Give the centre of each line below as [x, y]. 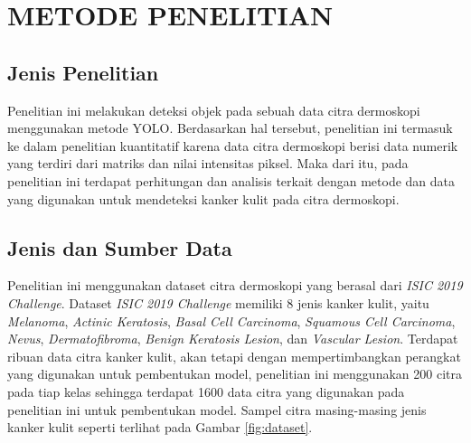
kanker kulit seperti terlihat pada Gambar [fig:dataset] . [160, 427]
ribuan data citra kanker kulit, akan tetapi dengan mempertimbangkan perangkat [234, 356]
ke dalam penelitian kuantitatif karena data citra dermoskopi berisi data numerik [233, 145]
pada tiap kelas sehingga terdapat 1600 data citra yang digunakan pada [206, 391]
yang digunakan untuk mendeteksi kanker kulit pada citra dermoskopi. [203, 198]
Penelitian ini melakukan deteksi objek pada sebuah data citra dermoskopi [214, 110]
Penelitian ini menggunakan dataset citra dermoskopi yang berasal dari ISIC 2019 [235, 285]
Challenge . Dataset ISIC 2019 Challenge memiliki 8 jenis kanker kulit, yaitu [218, 302]
